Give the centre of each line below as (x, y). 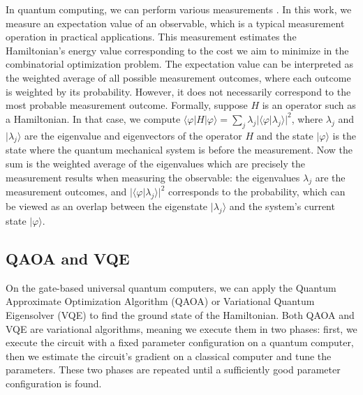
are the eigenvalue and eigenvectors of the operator (133, 135)
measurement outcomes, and (66, 192)
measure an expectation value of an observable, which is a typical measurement (175, 23)
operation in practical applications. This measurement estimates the (151, 37)
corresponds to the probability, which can (257, 192)
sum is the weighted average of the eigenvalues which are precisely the (155, 163)
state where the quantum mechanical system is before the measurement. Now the (179, 150)
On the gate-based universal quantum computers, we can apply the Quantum (171, 287)
